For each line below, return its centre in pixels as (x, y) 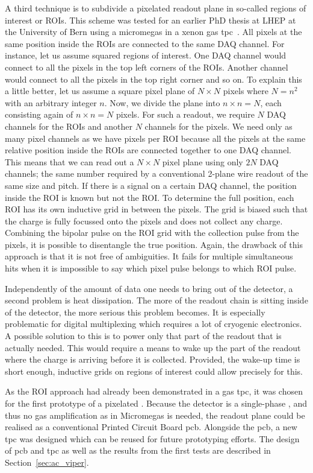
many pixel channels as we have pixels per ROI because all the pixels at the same (155, 138)
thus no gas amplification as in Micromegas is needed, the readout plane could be (155, 415)
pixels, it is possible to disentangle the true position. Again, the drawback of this (154, 244)
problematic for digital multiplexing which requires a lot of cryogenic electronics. (153, 324)
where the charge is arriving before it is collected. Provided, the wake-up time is (153, 359)
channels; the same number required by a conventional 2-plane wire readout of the (156, 173)
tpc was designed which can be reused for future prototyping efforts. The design (152, 438)
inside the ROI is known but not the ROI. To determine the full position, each (150, 197)
